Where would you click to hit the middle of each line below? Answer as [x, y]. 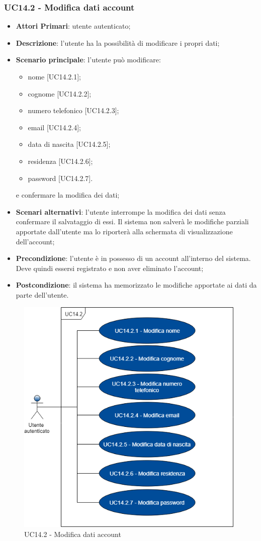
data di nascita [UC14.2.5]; [69, 144]
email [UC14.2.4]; [54, 127]
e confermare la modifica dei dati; [68, 195]
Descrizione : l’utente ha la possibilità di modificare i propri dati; [118, 42]
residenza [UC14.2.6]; [60, 161]
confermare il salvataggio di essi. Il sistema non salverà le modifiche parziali [132, 221]
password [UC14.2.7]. [60, 178]
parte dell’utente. [42, 294]
